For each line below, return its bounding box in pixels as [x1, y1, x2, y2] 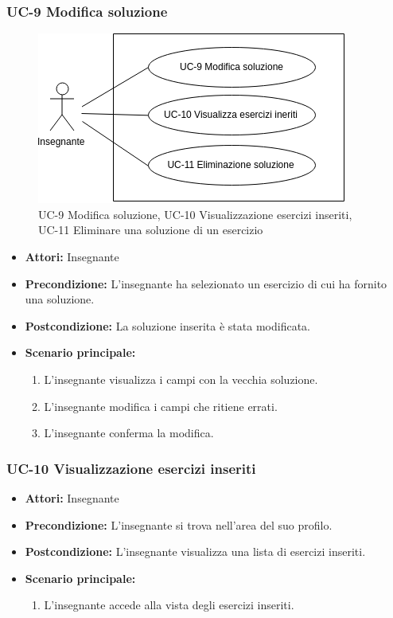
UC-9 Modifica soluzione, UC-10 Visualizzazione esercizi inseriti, [38, 205, 352, 222]
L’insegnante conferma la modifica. [44, 424, 214, 441]
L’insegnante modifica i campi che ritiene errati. [44, 397, 278, 414]
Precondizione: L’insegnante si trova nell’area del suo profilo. [25, 516, 333, 533]
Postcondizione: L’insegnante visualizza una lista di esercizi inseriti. [25, 543, 366, 560]
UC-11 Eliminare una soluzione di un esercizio [38, 221, 263, 238]
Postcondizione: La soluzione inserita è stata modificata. [25, 317, 310, 334]
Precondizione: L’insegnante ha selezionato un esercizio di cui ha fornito [25, 275, 387, 291]
